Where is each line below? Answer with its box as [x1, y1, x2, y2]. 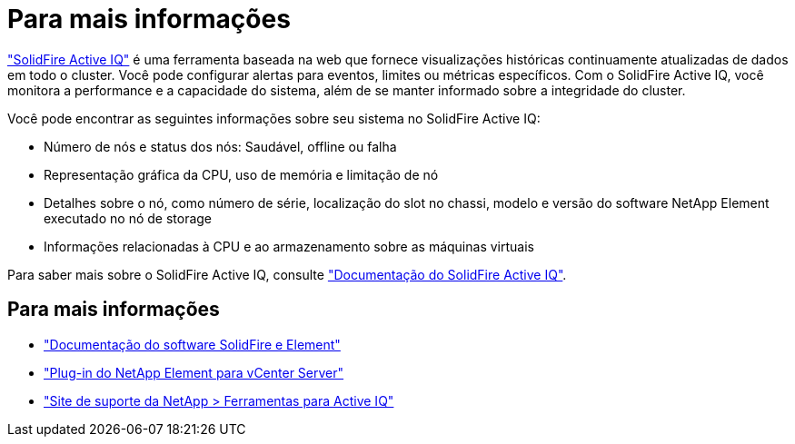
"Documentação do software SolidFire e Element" [44, 336, 341, 352]
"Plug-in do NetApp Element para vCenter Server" [44, 364, 344, 380]
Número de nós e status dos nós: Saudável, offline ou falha [44, 138, 397, 154]
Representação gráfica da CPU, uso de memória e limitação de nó [44, 166, 439, 183]
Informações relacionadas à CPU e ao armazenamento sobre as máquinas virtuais [44, 238, 534, 254]
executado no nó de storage [44, 210, 213, 226]
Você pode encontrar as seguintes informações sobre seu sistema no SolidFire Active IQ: [7, 110, 541, 126]
